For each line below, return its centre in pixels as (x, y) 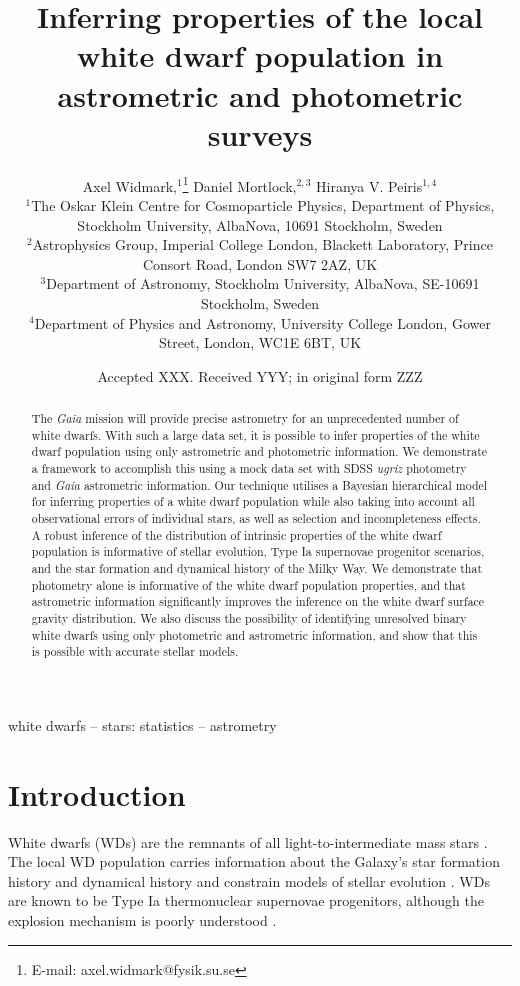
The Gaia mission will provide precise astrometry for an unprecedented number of (245, 418)
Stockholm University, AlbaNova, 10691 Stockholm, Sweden (260, 224)
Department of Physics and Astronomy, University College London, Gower (262, 322)
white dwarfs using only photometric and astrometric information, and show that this (254, 634)
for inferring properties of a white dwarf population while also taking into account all (253, 501)
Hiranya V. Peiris (369, 185)
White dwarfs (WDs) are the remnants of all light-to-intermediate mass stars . (248, 841)
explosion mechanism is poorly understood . (142, 920)
